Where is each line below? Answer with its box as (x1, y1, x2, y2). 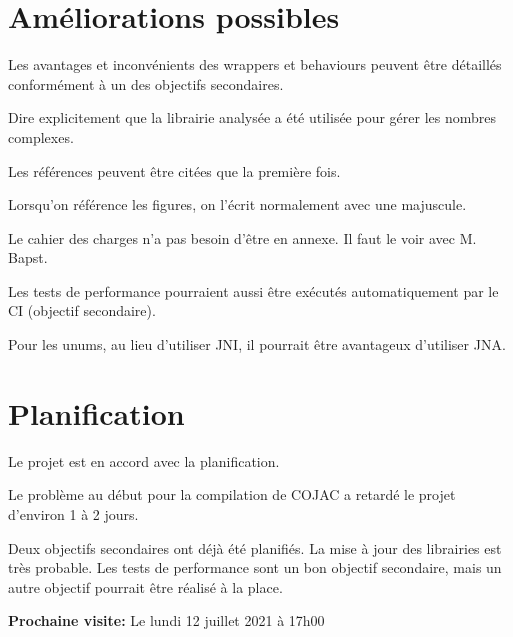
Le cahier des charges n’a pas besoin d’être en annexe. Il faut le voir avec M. (8, 227, 477, 248)
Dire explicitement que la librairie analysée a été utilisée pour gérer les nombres (8, 107, 497, 128)
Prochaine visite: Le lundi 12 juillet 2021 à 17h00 (8, 610, 325, 631)
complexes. (8, 126, 74, 147)
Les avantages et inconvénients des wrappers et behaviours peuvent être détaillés (8, 54, 502, 75)
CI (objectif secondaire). (8, 300, 156, 321)
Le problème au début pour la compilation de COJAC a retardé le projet (8, 484, 456, 505)
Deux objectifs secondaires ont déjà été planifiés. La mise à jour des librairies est (8, 537, 502, 558)
